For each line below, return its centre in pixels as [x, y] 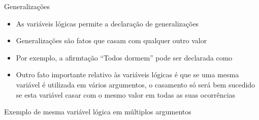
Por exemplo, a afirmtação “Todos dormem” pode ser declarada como [124, 57]
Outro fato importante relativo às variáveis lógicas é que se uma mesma [127, 74]
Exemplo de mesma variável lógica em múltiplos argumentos [98, 112]
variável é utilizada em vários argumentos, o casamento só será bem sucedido [136, 84]
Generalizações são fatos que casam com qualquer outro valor [111, 40]
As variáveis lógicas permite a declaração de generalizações [107, 23]
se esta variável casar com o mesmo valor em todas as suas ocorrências [126, 94]
